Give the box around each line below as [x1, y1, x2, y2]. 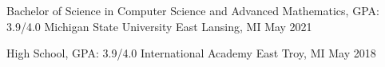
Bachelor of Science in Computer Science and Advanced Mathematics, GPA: [6, 2, 379, 18]
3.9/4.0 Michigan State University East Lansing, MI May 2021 [6, 18, 312, 34]
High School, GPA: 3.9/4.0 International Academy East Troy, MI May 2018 [6, 45, 376, 61]
